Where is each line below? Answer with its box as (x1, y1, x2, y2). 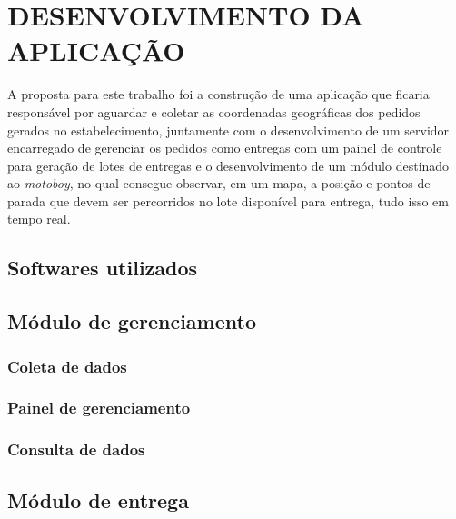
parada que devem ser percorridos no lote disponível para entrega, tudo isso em (7, 191, 449, 210)
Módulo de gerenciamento (7, 307, 257, 335)
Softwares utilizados (7, 254, 198, 282)
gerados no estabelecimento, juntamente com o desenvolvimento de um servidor (7, 120, 450, 139)
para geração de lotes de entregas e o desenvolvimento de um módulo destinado (7, 155, 450, 175)
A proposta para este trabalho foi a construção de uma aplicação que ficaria (7, 85, 430, 104)
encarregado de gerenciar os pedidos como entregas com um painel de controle (7, 138, 442, 157)
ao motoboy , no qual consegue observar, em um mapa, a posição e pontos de (7, 174, 431, 193)
